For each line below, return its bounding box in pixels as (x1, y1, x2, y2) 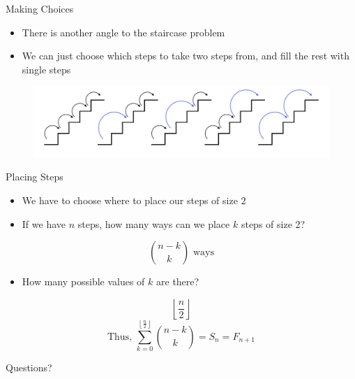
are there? (156, 274, 199, 289)
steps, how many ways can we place (77, 216, 230, 231)
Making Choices (6, 1, 74, 15)
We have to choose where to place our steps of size (22, 193, 238, 207)
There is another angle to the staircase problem (22, 24, 225, 39)
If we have (22, 216, 66, 231)
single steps (22, 62, 71, 76)
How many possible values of (22, 274, 145, 289)
